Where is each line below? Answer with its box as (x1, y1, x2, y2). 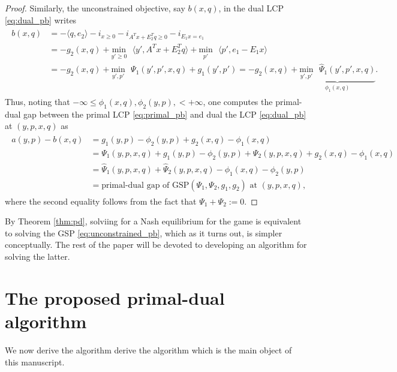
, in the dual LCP (218, 2, 284, 14)
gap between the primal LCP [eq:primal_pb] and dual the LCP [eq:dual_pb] (23, 107, 306, 120)
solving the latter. (5, 250, 70, 263)
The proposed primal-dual (5, 285, 225, 310)
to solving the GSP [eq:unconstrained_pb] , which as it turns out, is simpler (5, 226, 282, 239)
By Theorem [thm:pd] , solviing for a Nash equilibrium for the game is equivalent (5, 215, 302, 227)
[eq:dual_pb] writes (5, 13, 77, 26)
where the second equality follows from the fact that (5, 194, 197, 207)
